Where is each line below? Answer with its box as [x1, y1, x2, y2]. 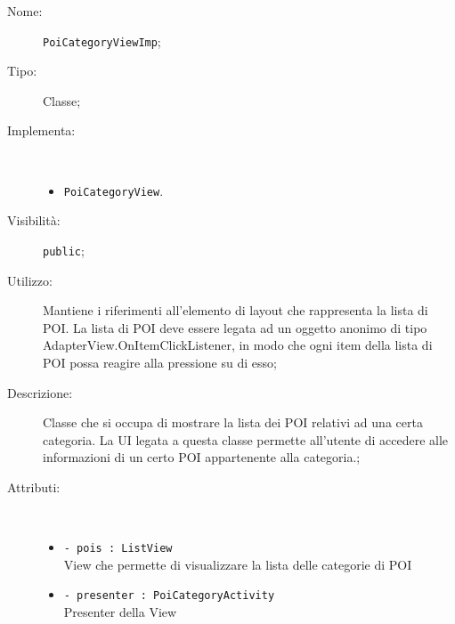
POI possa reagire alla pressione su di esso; [43, 353, 277, 371]
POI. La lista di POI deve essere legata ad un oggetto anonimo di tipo [43, 318, 427, 336]
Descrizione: [7, 383, 73, 401]
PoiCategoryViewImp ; [43, 31, 161, 50]
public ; [43, 240, 85, 259]
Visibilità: [7, 211, 61, 230]
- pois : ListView [63, 542, 173, 555]
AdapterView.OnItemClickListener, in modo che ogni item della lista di [43, 336, 433, 354]
